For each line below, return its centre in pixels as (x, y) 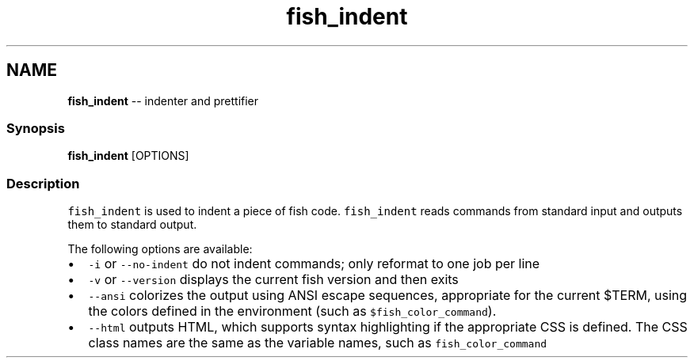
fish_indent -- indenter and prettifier (163, 100)
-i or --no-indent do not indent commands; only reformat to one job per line (314, 264)
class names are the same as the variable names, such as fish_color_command (318, 343)
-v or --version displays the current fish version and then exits (273, 280)
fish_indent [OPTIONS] (128, 156)
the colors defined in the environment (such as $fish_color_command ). (292, 311)
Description (43, 183)
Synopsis (36, 128)
